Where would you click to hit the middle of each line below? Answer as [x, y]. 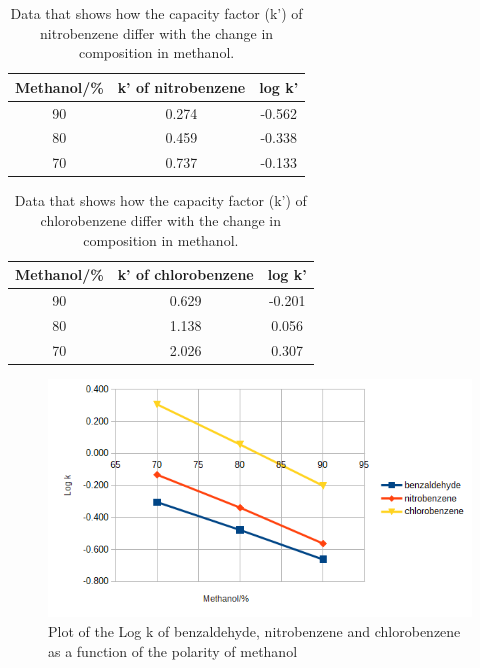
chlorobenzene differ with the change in [161, 220]
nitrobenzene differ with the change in [157, 32]
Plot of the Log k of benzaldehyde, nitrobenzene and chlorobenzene [254, 631]
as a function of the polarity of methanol [173, 650]
